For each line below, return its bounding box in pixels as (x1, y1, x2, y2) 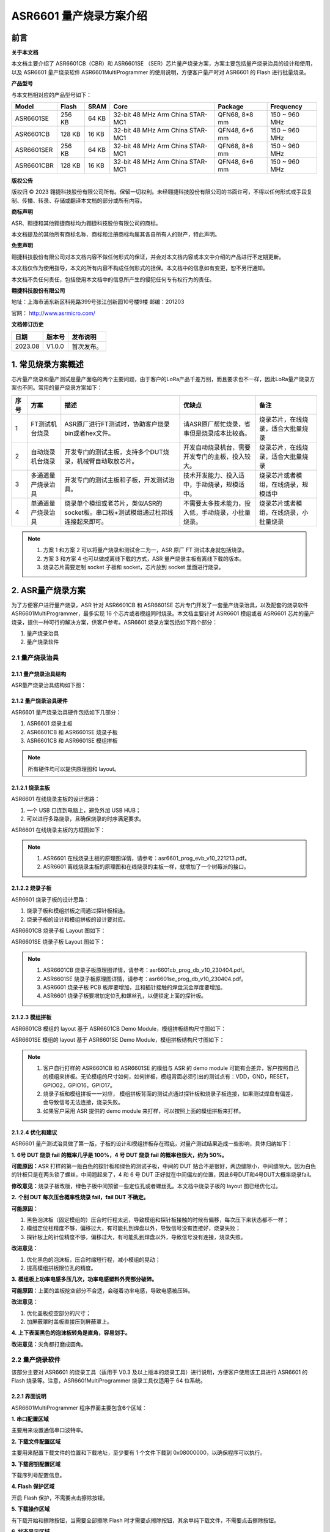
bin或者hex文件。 (64, 429, 115, 438)
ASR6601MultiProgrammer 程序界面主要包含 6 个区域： (11, 1404, 148, 1411)
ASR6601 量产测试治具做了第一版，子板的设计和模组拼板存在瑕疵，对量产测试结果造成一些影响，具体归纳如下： (11, 1140, 293, 1147)
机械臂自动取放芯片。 (76, 457, 138, 465)
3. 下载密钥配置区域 (11, 1460, 61, 1468)
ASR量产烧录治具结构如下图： (11, 681, 87, 689)
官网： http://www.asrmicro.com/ (11, 309, 96, 317)
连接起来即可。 (64, 517, 108, 526)
